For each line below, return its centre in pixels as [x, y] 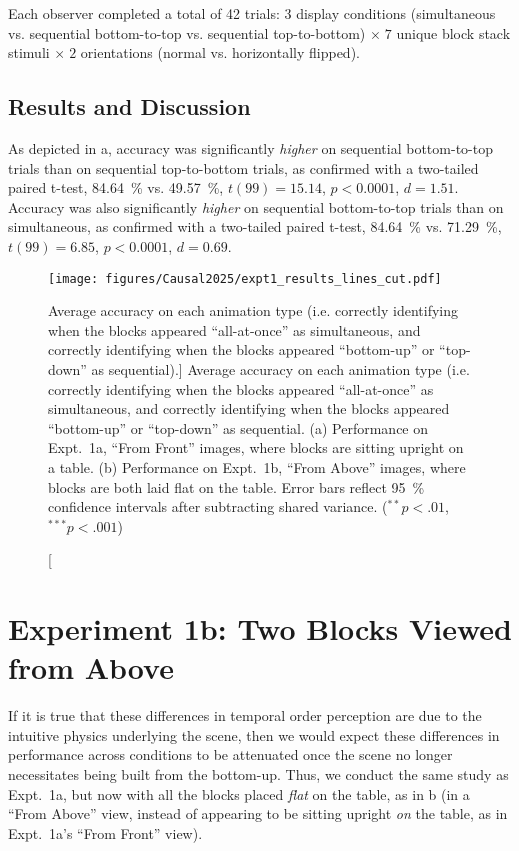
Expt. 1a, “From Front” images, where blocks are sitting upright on [256, 447]
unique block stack [453, 32]
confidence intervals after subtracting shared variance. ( [218, 506]
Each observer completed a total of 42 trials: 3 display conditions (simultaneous [252, 13]
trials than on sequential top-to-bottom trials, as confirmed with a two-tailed [243, 167]
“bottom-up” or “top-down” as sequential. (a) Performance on [238, 427]
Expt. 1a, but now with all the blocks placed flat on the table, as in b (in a [239, 793]
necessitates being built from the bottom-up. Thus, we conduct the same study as [258, 774]
